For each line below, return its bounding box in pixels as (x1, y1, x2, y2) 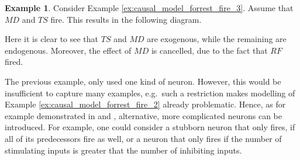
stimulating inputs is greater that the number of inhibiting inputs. (5, 144, 242, 156)
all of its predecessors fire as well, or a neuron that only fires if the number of (5, 132, 282, 144)
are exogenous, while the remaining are (147, 33, 287, 45)
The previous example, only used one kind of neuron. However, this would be (5, 75, 281, 87)
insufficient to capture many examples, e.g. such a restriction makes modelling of (5, 86, 295, 99)
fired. (5, 55, 23, 68)
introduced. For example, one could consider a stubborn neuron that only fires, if (5, 121, 295, 133)
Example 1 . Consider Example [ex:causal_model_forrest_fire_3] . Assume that (5, 2, 294, 13)
